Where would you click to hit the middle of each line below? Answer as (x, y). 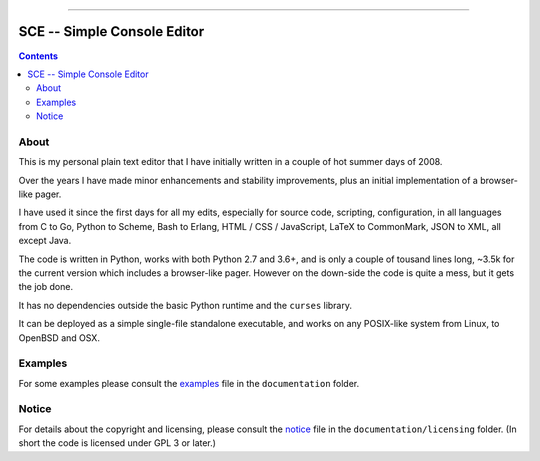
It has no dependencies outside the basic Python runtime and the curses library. (185, 305)
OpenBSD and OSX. (59, 337)
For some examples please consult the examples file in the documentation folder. (189, 383)
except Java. (45, 241)
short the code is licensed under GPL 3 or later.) (117, 443)
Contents (38, 56)
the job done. (46, 287)
